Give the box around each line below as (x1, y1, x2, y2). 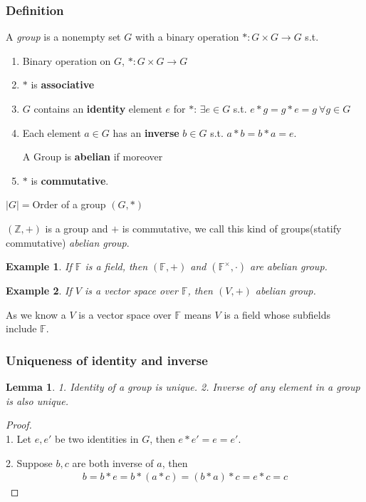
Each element (22, 125, 81, 140)
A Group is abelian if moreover (22, 149, 163, 164)
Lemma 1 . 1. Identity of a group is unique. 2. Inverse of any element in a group (6, 379, 360, 394)
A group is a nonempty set (6, 29, 121, 44)
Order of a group (32, 197, 106, 212)
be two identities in (54, 431, 139, 446)
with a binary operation (135, 29, 239, 44)
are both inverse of (72, 455, 154, 470)
